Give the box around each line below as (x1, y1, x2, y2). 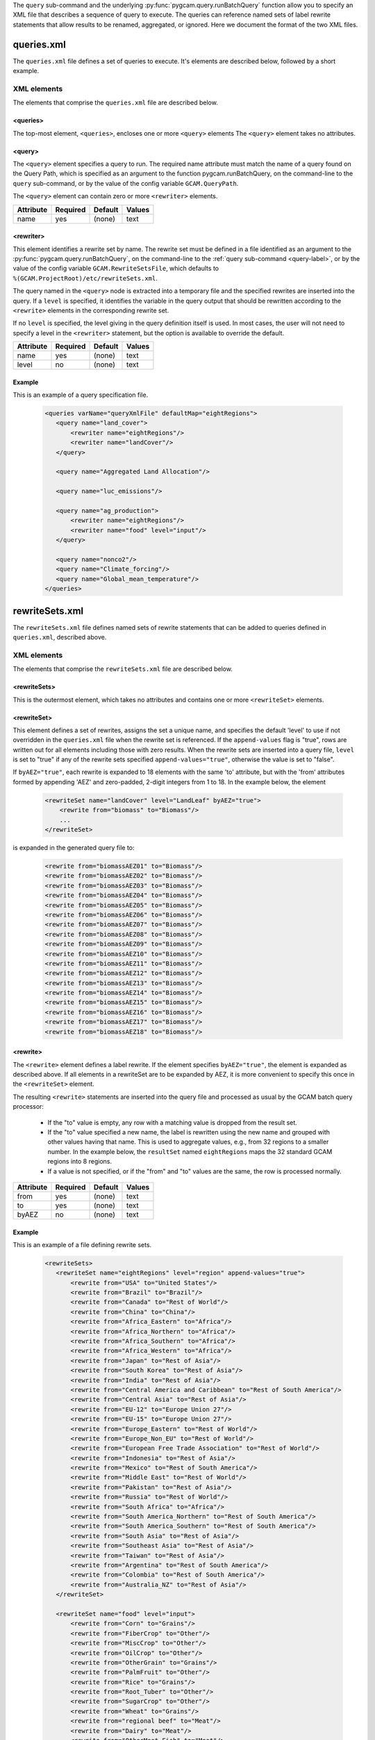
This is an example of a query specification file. (12, 390, 149, 400)
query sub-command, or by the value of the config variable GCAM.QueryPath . (12, 179, 239, 187)
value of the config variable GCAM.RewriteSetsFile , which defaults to (12, 264, 219, 273)
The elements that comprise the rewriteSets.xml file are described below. (12, 665, 233, 673)
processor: (12, 1102, 44, 1111)
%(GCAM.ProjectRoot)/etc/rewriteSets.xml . (12, 274, 158, 282)
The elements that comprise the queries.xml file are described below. (12, 98, 218, 107)
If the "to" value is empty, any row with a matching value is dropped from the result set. (47, 1118, 298, 1127)
